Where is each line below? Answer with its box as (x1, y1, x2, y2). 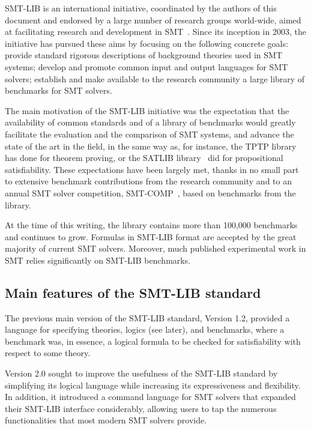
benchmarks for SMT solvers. (5, 84, 112, 97)
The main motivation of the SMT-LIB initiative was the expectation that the (5, 104, 289, 117)
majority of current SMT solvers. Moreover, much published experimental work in (5, 242, 306, 255)
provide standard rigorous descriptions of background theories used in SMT (5, 49, 283, 61)
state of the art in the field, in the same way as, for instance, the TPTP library (5, 139, 297, 152)
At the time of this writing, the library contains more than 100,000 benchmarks (5, 219, 298, 231)
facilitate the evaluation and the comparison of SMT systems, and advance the (5, 127, 294, 140)
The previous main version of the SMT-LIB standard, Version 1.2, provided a (5, 311, 290, 324)
